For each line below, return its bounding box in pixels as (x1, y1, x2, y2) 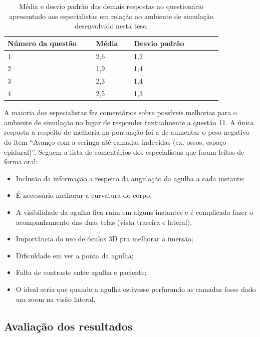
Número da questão (8, 38, 77, 48)
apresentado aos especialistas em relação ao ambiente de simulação (9, 11, 213, 21)
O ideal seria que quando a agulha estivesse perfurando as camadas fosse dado (16, 283, 256, 294)
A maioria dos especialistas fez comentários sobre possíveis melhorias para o (4, 107, 237, 118)
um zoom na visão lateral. (16, 293, 96, 304)
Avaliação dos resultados (4, 318, 133, 333)
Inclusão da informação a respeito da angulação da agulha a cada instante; (16, 173, 245, 183)
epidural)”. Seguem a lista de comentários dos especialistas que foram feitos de (4, 146, 244, 157)
